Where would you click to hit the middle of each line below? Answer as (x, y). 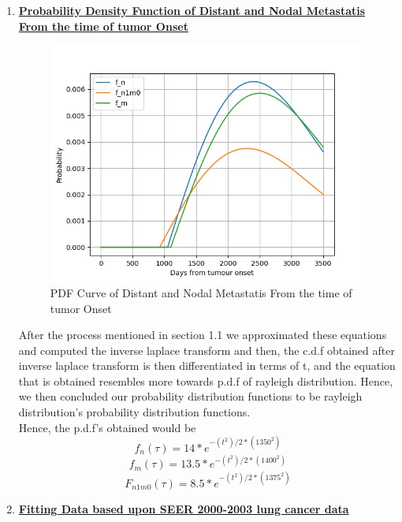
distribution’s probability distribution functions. (134, 412)
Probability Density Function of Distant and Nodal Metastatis (192, 10)
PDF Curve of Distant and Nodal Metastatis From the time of (201, 292)
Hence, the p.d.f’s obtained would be (107, 427)
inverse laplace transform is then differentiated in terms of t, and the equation (207, 365)
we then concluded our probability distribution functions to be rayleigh (190, 396)
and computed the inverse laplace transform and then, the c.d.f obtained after (207, 350)
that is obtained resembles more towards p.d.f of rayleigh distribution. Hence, (206, 380)
